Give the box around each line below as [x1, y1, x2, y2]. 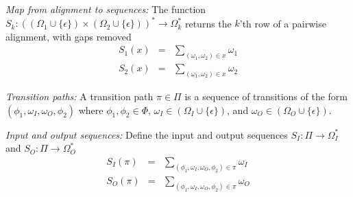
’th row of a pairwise [239, 16, 326, 30]
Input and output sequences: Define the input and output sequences [5, 127, 288, 141]
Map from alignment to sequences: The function [5, 2, 206, 16]
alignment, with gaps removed [5, 29, 132, 43]
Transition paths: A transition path [5, 89, 154, 104]
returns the [184, 16, 232, 30]
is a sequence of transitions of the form [184, 89, 348, 104]
